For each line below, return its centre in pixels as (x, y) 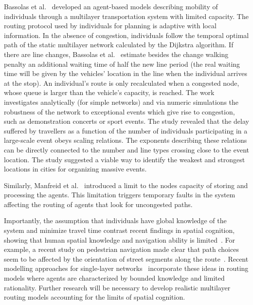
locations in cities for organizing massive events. (75, 169)
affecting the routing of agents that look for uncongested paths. (98, 204)
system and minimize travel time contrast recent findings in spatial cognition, (119, 230)
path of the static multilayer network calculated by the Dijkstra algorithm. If (119, 45)
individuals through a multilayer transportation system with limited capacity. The (126, 16)
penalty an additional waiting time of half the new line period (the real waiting (122, 64)
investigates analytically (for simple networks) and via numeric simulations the (121, 102)
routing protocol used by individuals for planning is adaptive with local (110, 26)
